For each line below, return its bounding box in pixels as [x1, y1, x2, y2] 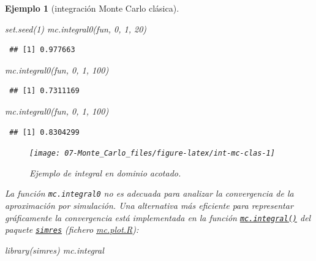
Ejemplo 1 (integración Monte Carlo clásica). [5, 2, 179, 14]
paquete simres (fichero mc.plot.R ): [5, 223, 139, 236]
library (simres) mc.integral [5, 243, 104, 256]
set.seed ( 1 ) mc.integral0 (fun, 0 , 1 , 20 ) [5, 22, 147, 35]
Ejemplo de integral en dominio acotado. [29, 166, 181, 179]
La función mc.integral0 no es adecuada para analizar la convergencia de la [5, 187, 294, 200]
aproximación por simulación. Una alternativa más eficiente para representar [5, 199, 293, 212]
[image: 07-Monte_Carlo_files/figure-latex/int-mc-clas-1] [29, 149, 275, 158]
